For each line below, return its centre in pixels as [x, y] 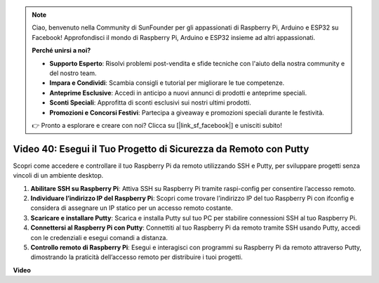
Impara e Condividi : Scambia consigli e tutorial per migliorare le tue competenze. [167, 83]
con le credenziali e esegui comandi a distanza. [99, 237]
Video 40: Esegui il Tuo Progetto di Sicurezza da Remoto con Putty [161, 149]
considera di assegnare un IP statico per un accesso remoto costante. [132, 208]
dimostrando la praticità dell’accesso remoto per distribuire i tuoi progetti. [137, 257]
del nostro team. [73, 73]
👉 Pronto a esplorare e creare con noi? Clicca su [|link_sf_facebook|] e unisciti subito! [157, 125]
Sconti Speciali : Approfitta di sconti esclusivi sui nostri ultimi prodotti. [151, 103]
